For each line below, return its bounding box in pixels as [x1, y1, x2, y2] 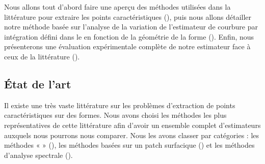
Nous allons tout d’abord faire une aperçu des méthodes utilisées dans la [4, 2, 231, 12]
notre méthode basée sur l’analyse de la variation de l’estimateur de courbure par [4, 21, 258, 32]
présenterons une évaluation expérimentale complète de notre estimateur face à [4, 41, 251, 52]
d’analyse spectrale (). [4, 149, 73, 160]
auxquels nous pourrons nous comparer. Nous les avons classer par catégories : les [4, 129, 259, 140]
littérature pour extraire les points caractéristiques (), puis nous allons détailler [4, 11, 252, 22]
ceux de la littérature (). [4, 51, 80, 61]
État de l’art [4, 76, 71, 91]
